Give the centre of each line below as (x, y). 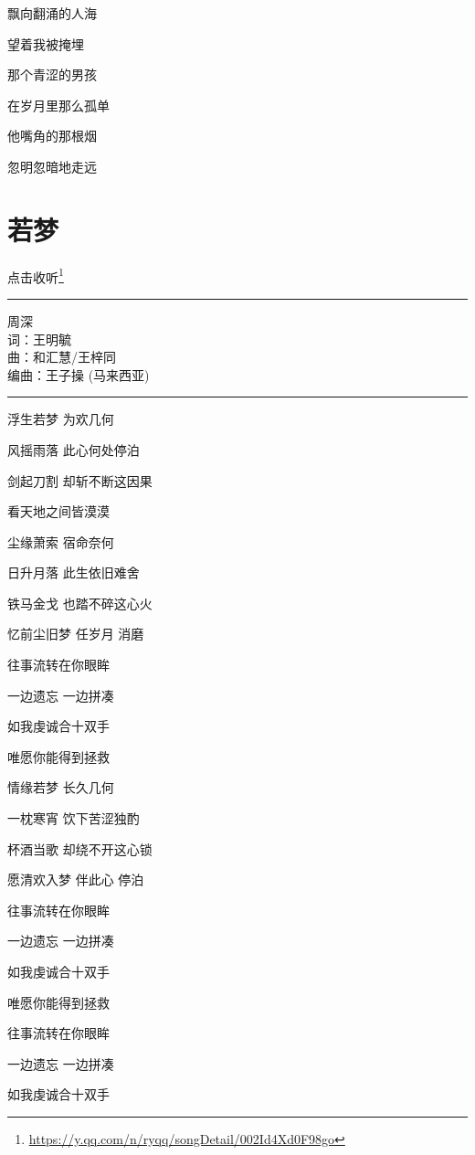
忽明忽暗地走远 (52, 166)
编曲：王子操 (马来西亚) (79, 374)
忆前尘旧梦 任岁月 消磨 (76, 634)
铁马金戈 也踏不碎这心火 (80, 603)
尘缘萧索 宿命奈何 (61, 541)
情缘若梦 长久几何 (61, 787)
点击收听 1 (36, 275)
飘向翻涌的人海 (52, 13)
